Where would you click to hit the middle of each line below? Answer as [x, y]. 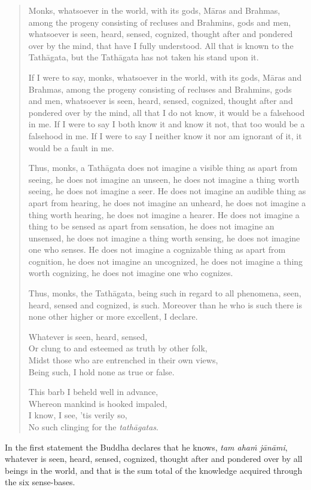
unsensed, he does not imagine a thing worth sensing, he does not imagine [164, 238]
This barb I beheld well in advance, [93, 392]
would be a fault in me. [71, 147]
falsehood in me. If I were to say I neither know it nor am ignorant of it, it [165, 135]
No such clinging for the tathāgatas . [93, 427]
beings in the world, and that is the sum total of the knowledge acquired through [154, 470]
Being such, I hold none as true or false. [101, 371]
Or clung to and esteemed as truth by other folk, [118, 348]
